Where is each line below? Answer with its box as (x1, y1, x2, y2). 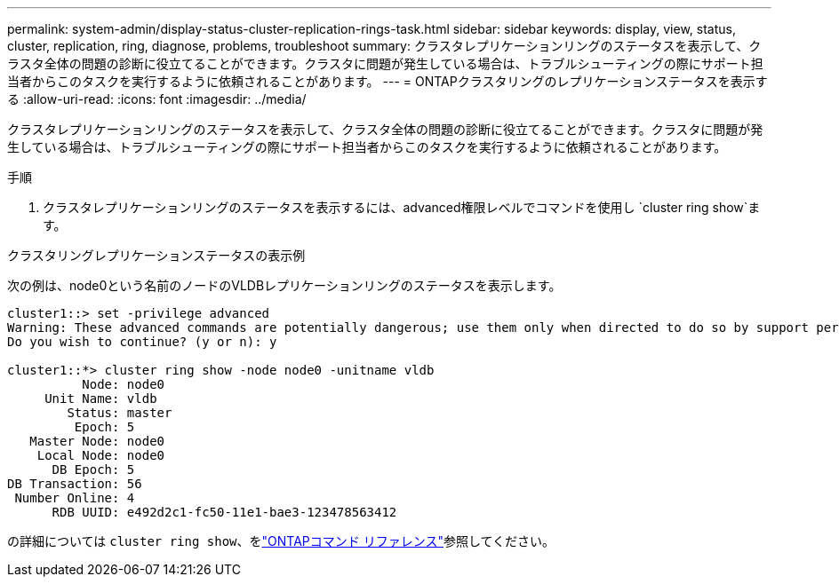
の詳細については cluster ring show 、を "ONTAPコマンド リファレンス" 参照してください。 (7, 533, 555, 548)
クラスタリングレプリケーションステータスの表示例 (7, 248, 306, 263)
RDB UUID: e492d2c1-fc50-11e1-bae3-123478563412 (52, 505, 397, 519)
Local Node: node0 (36, 448, 165, 462)
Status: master (67, 406, 172, 420)
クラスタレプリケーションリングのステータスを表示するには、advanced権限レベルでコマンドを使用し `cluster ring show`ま (43, 200, 761, 215)
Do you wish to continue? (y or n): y (7, 335, 277, 349)
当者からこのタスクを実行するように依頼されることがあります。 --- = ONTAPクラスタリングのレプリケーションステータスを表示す (7, 74, 768, 89)
